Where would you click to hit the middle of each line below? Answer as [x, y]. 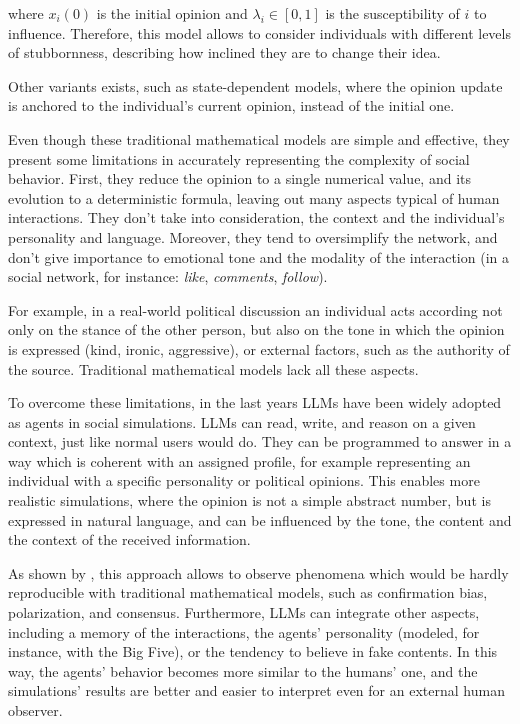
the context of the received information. [129, 539]
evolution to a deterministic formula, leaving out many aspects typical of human [254, 197]
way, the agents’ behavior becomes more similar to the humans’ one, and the [243, 670]
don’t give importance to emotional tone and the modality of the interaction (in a [258, 256]
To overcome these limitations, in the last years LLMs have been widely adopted [255, 402]
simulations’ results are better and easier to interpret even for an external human [256, 690]
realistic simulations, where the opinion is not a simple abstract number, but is [249, 500]
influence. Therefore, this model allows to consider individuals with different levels [259, 32]
